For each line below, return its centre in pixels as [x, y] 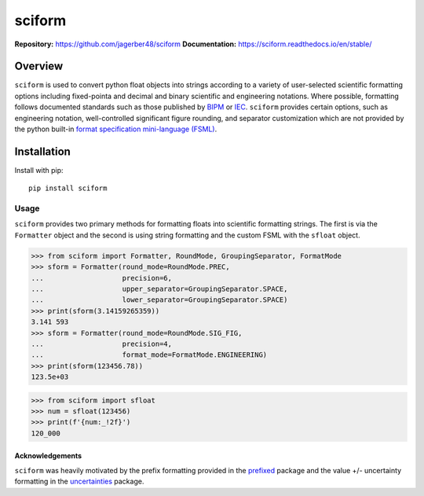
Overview [39, 66]
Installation [42, 151]
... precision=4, [102, 344]
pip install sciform [68, 188]
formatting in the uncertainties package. [79, 481]
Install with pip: [39, 170]
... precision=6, [102, 278]
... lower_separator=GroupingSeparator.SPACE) [159, 300]
